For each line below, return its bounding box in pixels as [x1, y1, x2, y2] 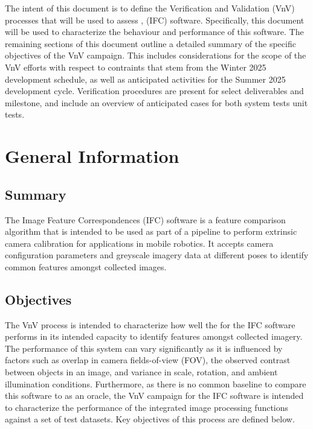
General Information [5, 144, 179, 168]
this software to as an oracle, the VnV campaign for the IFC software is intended [5, 389, 304, 402]
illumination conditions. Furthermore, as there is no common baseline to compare [5, 377, 306, 390]
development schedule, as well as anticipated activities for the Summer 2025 [5, 72, 286, 85]
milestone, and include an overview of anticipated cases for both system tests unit [5, 96, 308, 109]
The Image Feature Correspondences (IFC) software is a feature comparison [5, 213, 286, 226]
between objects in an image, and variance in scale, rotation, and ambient [5, 366, 278, 378]
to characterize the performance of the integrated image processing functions [5, 401, 289, 413]
